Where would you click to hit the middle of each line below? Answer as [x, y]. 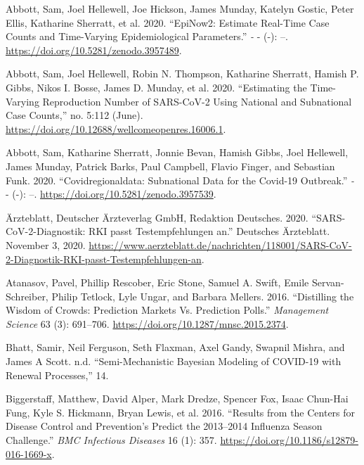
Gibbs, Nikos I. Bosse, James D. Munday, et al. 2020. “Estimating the [156, 87]
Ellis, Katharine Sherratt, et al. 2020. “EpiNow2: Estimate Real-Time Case [168, 22]
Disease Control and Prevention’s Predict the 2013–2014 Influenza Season [164, 426]
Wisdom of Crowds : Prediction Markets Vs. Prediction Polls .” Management [167, 310]
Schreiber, [27, 296]
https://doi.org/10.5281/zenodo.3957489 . [94, 50]
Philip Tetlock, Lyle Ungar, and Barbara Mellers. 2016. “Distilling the [203, 296]
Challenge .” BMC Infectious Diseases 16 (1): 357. [111, 440]
